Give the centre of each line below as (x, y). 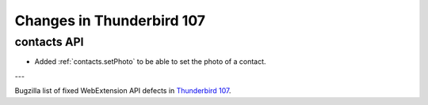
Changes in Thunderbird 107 (110, 21)
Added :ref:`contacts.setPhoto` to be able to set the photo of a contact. (150, 62)
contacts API (49, 42)
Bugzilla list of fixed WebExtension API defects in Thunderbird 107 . (123, 91)
